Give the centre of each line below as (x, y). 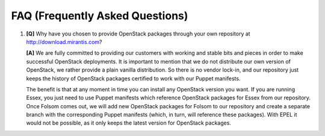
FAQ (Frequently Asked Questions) (100, 16)
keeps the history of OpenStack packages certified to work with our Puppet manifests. (133, 78)
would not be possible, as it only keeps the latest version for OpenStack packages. (129, 123)
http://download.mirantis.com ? (64, 42)
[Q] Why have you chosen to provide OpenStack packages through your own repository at (138, 34)
